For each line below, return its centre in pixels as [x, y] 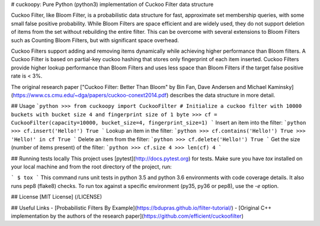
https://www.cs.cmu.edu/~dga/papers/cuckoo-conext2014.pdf [90, 95]
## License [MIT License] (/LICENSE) [57, 197]
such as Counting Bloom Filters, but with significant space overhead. [95, 40]
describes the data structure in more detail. [223, 95]
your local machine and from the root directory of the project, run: [91, 167]
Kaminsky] [281, 87]
